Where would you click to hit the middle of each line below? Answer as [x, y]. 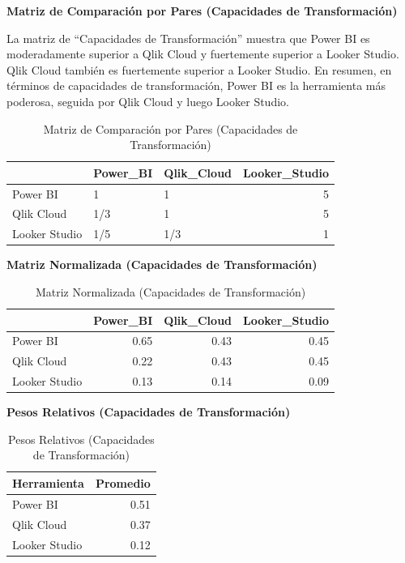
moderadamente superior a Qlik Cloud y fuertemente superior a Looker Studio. [203, 54]
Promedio [123, 482]
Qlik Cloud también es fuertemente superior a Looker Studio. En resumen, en [199, 69]
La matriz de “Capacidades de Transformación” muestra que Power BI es [188, 38]
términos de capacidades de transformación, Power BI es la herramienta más [196, 85]
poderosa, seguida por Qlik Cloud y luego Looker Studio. [148, 101]
